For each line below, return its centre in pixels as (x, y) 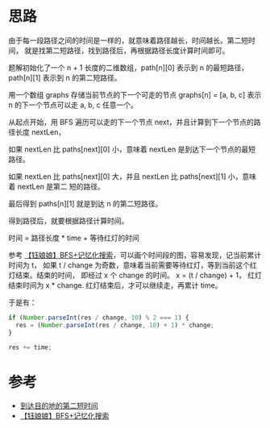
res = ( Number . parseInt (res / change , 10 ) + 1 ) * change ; (115, 325)
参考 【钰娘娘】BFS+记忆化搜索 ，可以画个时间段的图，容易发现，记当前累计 (135, 255)
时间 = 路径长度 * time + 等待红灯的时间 (74, 238)
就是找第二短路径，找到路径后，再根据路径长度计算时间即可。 (127, 50)
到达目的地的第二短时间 (59, 406)
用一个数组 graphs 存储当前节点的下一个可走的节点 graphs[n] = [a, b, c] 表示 (135, 94)
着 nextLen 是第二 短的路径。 (56, 186)
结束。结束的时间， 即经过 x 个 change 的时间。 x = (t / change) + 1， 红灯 (138, 275)
